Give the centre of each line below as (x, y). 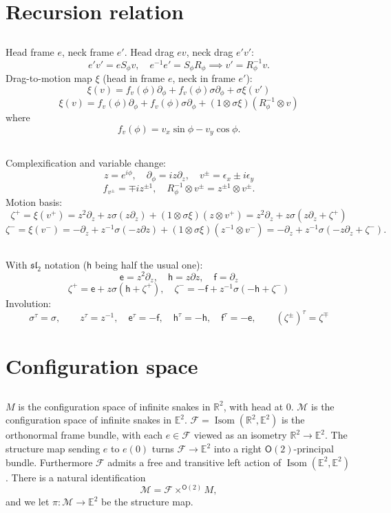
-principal (314, 449)
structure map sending (53, 449)
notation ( (66, 264)
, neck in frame (204, 78)
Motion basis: (34, 201)
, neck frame (88, 51)
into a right (238, 449)
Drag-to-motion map (49, 78)
